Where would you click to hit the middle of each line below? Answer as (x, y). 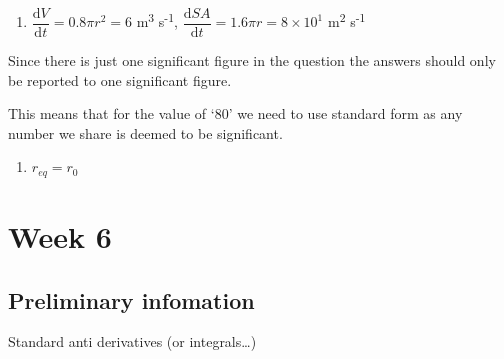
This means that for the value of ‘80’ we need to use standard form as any (235, 113)
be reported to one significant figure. (120, 79)
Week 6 (60, 236)
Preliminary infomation (131, 299)
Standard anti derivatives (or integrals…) (132, 341)
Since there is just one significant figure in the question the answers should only (252, 60)
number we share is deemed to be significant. (145, 132)
